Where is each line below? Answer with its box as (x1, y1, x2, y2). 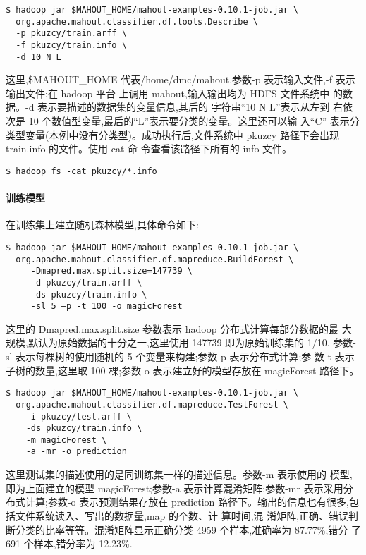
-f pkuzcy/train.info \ (16, 39, 127, 50)
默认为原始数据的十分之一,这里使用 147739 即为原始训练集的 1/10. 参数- (28, 335, 356, 350)
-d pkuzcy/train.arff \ (30, 277, 142, 288)
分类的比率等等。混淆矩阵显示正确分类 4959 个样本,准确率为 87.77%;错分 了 (15, 522, 361, 537)
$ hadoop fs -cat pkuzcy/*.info (6, 166, 157, 176)
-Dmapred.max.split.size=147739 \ (30, 266, 193, 276)
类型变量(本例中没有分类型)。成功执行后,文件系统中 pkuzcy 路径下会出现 (6, 127, 339, 142)
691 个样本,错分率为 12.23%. (6, 536, 133, 551)
